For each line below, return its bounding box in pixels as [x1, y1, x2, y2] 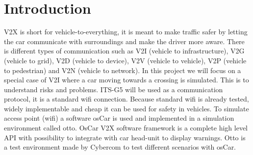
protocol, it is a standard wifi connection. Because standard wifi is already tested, [4, 94, 249, 104]
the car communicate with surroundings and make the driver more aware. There [4, 36, 245, 46]
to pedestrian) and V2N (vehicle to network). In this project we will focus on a [4, 65, 241, 75]
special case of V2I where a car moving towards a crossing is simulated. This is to [4, 75, 249, 85]
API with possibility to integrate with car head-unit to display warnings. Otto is [4, 132, 246, 142]
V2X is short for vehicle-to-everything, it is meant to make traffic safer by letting [4, 26, 248, 37]
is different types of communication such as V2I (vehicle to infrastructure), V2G [4, 46, 245, 56]
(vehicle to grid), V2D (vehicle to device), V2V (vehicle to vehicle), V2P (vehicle [4, 55, 247, 65]
